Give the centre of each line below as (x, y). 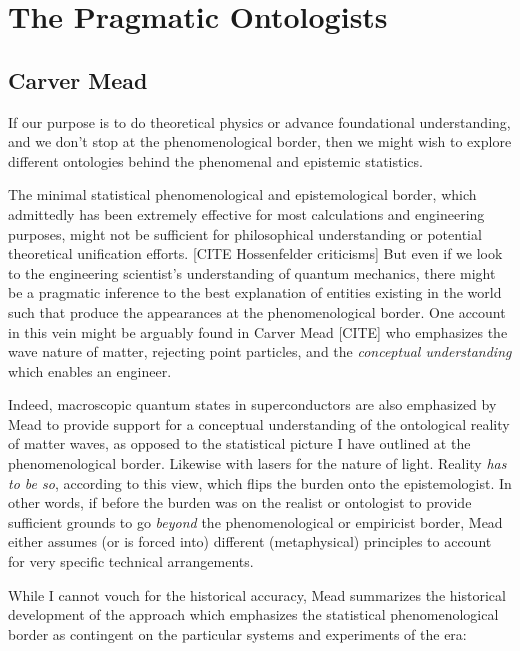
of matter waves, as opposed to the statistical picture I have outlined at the (239, 443)
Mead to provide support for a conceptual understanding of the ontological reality (259, 423)
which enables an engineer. (90, 370)
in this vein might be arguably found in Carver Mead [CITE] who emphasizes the (258, 331)
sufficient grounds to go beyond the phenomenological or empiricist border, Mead (255, 521)
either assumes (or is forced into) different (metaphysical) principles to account (250, 541)
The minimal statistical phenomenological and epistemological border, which (242, 194)
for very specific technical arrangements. (131, 561)
